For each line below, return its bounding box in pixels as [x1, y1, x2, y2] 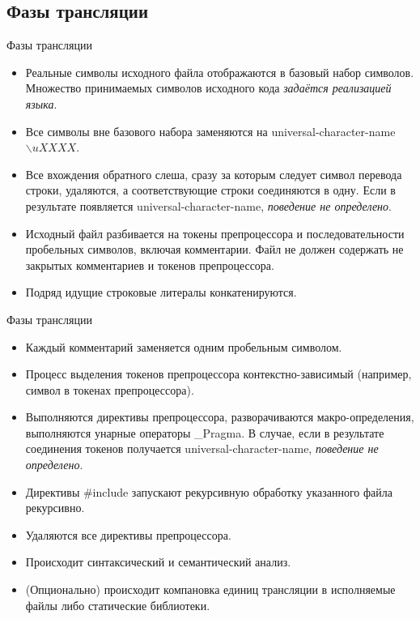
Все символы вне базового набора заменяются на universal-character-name [25, 122, 396, 139]
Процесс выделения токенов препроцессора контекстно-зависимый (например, [25, 365, 412, 382]
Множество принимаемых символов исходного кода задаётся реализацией [25, 79, 392, 96]
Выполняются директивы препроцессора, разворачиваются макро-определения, [25, 408, 414, 425]
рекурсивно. [25, 499, 85, 516]
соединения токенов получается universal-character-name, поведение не [25, 440, 379, 457]
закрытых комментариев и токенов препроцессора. [25, 256, 274, 273]
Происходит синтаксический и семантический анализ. [25, 553, 291, 570]
